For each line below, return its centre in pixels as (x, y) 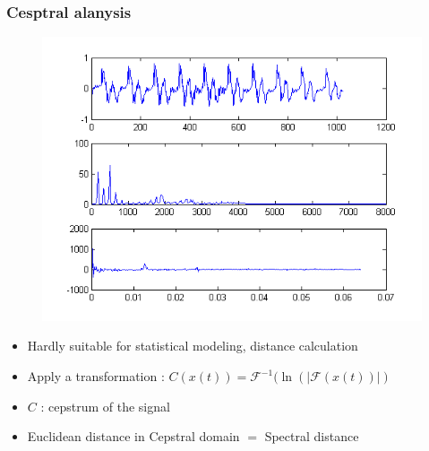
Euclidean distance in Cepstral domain (133, 436)
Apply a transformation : (96, 376)
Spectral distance (312, 436)
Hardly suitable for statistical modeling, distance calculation (193, 346)
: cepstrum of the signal (105, 406)
